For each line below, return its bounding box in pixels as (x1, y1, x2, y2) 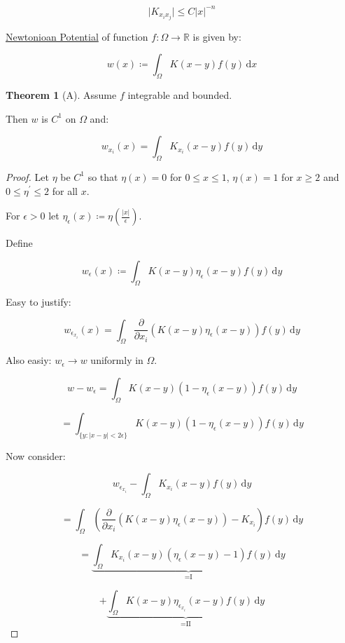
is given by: (192, 29, 241, 43)
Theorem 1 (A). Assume (6, 87, 117, 102)
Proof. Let (6, 169, 49, 184)
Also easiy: (6, 353, 52, 367)
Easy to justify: (6, 294, 71, 309)
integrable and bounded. (127, 87, 232, 102)
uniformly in (90, 353, 143, 367)
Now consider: (6, 448, 66, 463)
